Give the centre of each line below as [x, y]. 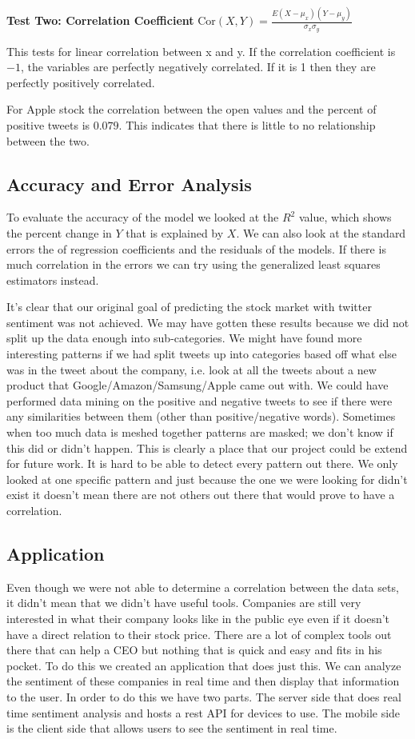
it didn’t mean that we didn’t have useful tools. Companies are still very [184, 603]
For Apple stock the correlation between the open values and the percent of [192, 109]
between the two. [48, 140]
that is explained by [175, 232]
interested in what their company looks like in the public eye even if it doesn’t [198, 618]
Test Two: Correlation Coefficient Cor [111, 20]
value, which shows [345, 217]
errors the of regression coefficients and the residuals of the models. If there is [196, 248]
